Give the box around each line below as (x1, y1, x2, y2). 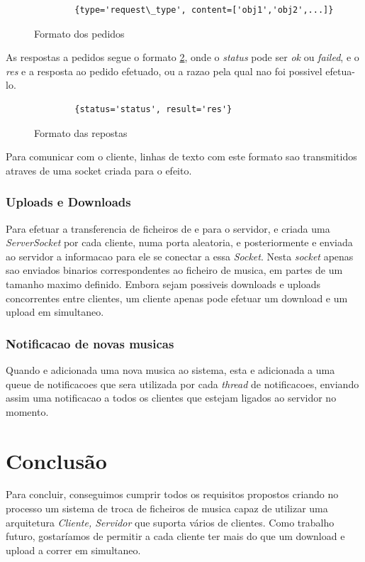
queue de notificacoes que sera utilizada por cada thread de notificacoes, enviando (6, 376, 359, 391)
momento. (6, 404, 49, 419)
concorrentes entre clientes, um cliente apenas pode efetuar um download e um (6, 290, 348, 305)
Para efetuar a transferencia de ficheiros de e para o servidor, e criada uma (6, 221, 330, 236)
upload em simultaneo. (6, 304, 104, 319)
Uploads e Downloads (6, 193, 131, 211)
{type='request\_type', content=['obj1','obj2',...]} (74, 5, 334, 15)
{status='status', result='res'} (74, 104, 232, 114)
